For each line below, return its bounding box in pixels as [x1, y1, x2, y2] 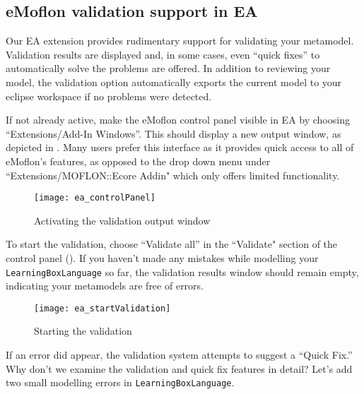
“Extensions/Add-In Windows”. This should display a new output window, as [6, 126, 341, 141]
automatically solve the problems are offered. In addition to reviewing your [6, 61, 331, 76]
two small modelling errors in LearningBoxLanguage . [6, 375, 235, 390]
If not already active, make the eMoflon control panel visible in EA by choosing [6, 112, 350, 127]
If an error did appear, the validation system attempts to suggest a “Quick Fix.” [6, 347, 353, 362]
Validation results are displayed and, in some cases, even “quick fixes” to [6, 47, 320, 61]
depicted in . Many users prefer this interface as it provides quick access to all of [6, 140, 354, 155]
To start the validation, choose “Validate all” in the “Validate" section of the [6, 237, 338, 251]
